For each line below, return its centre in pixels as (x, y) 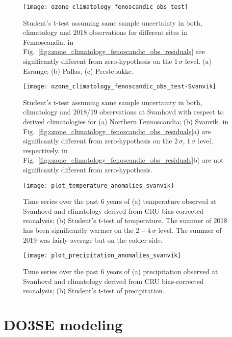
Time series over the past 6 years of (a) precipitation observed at (121, 271)
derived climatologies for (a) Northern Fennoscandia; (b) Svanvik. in (126, 122)
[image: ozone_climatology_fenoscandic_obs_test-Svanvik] (120, 87)
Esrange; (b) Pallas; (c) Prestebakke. (78, 70)
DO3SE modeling (63, 324)
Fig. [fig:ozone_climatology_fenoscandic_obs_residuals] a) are (117, 131)
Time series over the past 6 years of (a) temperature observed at (120, 201)
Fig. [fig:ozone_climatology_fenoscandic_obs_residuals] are (114, 51)
